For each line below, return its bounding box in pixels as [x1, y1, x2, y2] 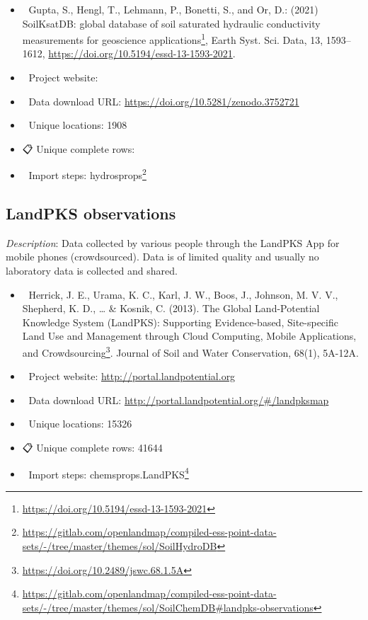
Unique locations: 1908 [28, 117, 127, 132]
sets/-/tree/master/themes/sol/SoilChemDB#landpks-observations [22, 599, 314, 614]
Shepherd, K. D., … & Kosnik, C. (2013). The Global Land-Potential [22, 301, 320, 316]
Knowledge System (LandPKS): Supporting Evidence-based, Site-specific [22, 314, 338, 329]
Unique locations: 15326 [28, 416, 132, 431]
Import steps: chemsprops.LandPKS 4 [28, 464, 189, 481]
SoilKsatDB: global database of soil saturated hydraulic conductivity [22, 16, 321, 30]
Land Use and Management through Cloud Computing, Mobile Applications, [22, 328, 357, 343]
